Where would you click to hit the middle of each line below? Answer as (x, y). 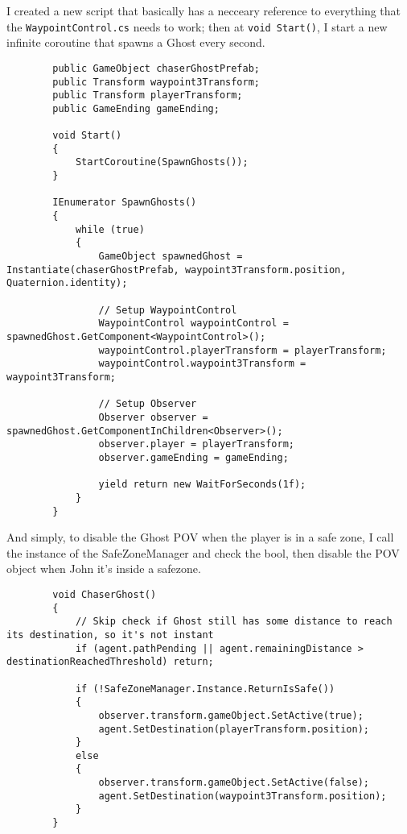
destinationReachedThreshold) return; (110, 662)
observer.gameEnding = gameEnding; (193, 457)
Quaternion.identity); (67, 283)
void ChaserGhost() (105, 594)
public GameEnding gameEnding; (136, 108)
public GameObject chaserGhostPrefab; (156, 68)
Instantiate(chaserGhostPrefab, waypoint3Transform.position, (177, 270)
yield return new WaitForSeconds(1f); (202, 485)
